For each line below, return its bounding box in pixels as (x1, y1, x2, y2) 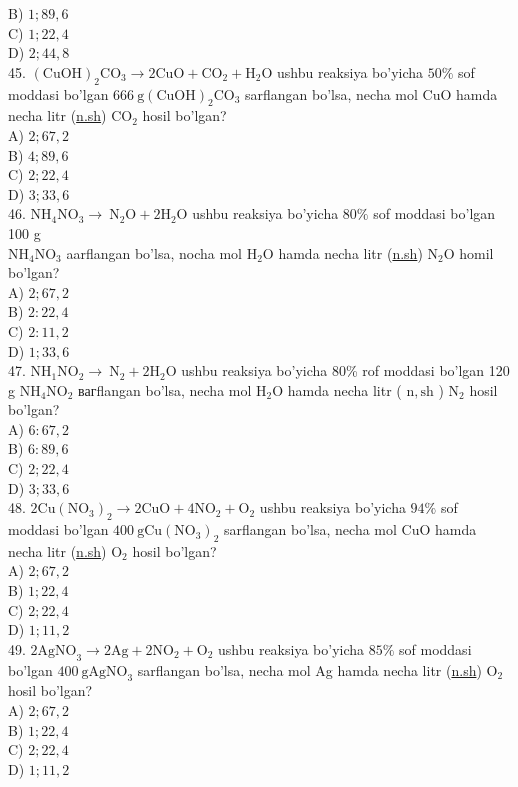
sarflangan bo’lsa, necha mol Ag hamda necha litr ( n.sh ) (137, 659, 482, 680)
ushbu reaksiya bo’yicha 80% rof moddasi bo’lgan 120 (181, 360, 510, 381)
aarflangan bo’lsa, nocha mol (66, 242, 242, 263)
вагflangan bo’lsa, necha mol (78, 379, 252, 400)
